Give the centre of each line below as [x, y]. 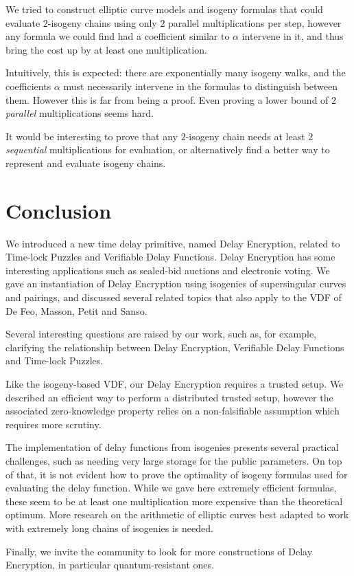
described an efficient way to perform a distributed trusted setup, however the [169, 397]
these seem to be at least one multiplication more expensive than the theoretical [174, 501]
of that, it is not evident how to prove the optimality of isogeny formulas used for [177, 474]
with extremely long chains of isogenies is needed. [109, 528]
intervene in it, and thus [293, 36]
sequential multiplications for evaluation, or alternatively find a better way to [168, 149]
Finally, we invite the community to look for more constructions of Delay [159, 551]
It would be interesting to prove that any [92, 136]
